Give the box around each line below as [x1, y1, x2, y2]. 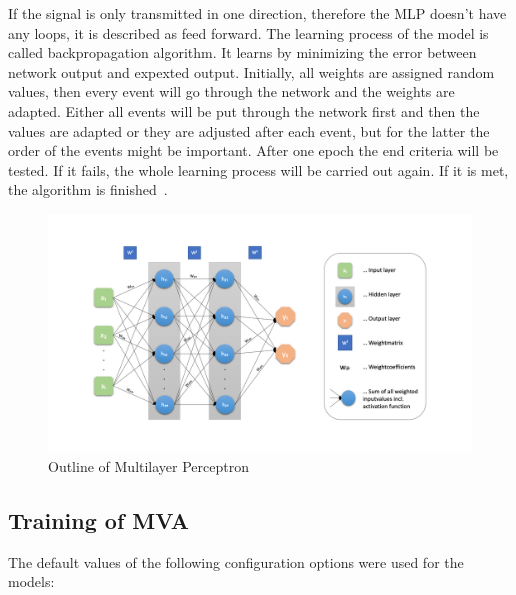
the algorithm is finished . [8, 179, 168, 200]
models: [8, 571, 55, 592]
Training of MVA [8, 505, 190, 536]
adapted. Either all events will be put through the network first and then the [8, 100, 480, 121]
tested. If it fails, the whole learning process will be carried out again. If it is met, [8, 159, 509, 180]
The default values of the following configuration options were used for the [8, 551, 464, 572]
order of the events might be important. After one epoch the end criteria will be [8, 140, 499, 161]
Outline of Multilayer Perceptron [48, 456, 250, 477]
